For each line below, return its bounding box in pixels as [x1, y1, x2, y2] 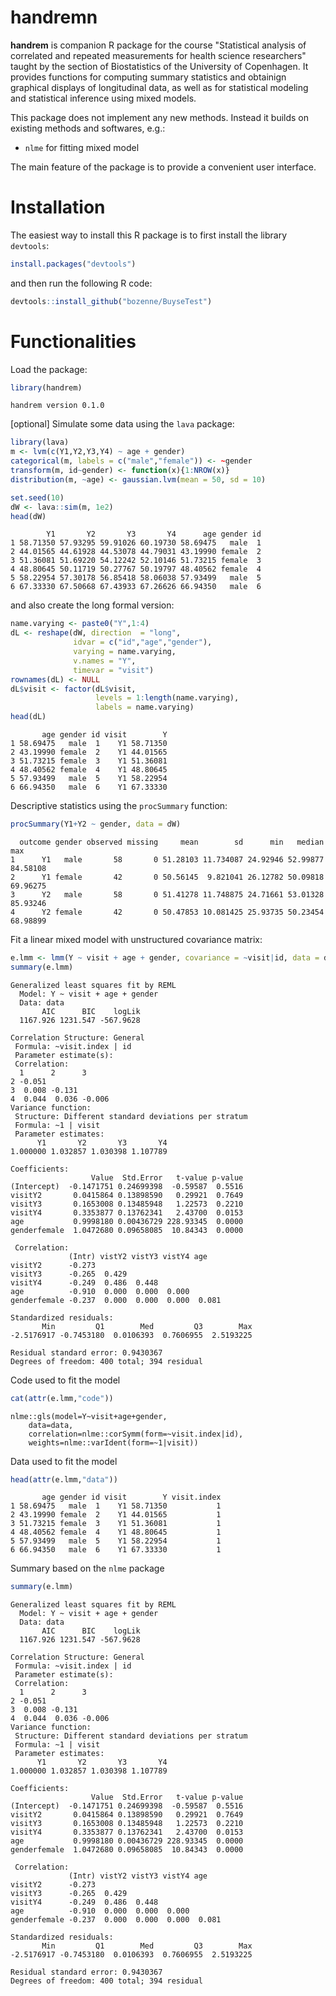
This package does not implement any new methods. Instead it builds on [10, 111, 310, 123]
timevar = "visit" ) [73, 665, 155, 675]
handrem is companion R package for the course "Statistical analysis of [10, 39, 307, 51]
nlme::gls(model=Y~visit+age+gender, [10, 1411, 168, 1421]
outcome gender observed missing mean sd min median [19, 837, 325, 847]
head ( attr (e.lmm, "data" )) [10, 1474, 118, 1485]
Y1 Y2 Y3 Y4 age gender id [46, 529, 262, 540]
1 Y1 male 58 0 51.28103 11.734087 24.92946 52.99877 [10, 854, 325, 865]
